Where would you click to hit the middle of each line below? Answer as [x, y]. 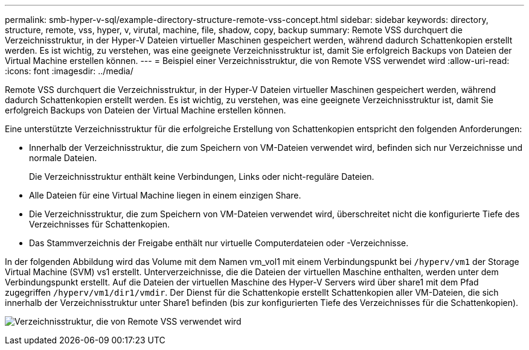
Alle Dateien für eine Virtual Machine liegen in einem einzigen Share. [165, 195]
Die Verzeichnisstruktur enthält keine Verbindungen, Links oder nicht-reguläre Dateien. [202, 177]
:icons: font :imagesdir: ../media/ [69, 71]
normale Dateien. [63, 158]
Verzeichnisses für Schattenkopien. [100, 224]
